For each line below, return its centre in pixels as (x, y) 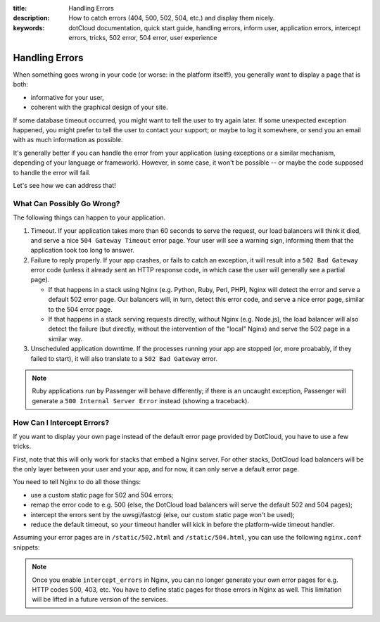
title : (20, 8)
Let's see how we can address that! (64, 185)
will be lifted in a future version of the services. (100, 599)
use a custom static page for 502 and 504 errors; (102, 495)
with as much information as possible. (68, 140)
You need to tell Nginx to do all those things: (77, 482)
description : (31, 18)
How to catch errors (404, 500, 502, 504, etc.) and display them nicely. (172, 18)
